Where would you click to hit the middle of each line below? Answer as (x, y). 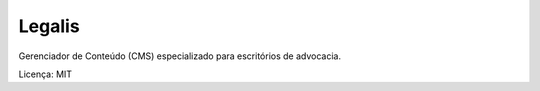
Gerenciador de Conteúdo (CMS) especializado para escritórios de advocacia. (180, 56)
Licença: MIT (45, 74)
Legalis (49, 26)
